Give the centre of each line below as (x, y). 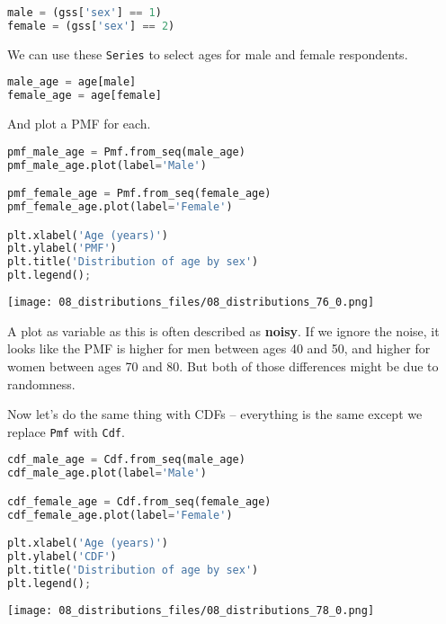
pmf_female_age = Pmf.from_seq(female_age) (139, 194)
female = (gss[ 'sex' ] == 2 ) (91, 26)
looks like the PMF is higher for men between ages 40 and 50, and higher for (219, 348)
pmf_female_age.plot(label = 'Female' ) (120, 207)
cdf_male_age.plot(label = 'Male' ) (107, 473)
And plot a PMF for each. (79, 124)
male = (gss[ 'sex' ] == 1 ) (85, 13)
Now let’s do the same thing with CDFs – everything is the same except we (215, 414)
